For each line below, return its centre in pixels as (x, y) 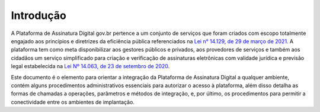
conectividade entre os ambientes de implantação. (73, 102)
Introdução (39, 15)
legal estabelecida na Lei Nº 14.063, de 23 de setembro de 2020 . (90, 66)
